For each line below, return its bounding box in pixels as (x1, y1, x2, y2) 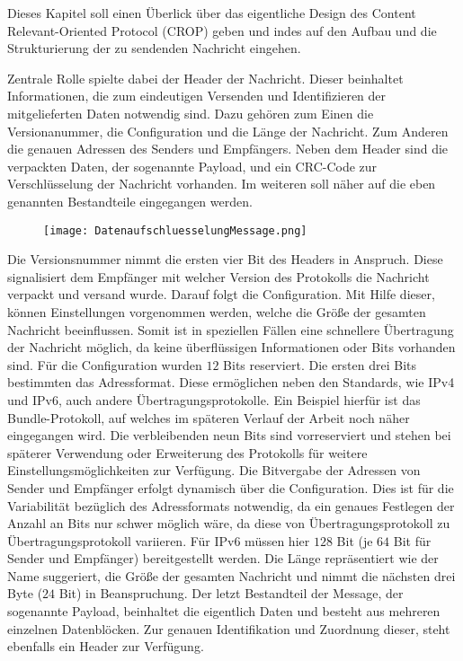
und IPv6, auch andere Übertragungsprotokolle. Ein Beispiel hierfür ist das (7, 390, 421, 409)
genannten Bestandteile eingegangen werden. (7, 191, 253, 210)
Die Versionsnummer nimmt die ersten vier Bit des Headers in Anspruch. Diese (7, 250, 443, 269)
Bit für (393, 531, 432, 550)
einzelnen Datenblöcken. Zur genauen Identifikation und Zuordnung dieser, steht (7, 619, 450, 638)
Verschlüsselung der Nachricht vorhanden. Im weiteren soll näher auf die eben (7, 174, 436, 193)
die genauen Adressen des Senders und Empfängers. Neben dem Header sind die (7, 139, 449, 158)
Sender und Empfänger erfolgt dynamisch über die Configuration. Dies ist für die (7, 478, 454, 497)
